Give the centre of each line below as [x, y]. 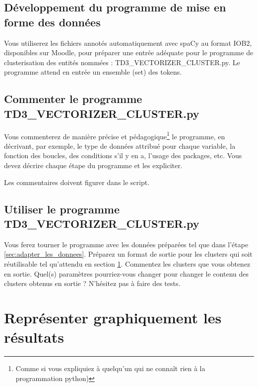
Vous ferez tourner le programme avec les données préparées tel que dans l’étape [126, 244]
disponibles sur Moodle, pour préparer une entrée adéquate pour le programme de [129, 52]
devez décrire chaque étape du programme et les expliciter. [93, 165]
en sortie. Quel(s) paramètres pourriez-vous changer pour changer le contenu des [127, 273]
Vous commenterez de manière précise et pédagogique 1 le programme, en [115, 135]
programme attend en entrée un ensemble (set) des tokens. [93, 72]
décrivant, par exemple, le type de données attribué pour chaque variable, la [120, 145]
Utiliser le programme [62, 209]
